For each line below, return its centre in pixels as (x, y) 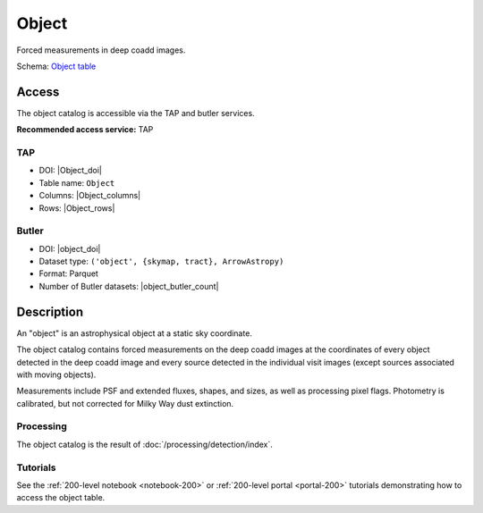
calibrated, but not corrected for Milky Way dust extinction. (125, 403)
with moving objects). (56, 374)
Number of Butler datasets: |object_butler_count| (129, 286)
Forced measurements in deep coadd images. (101, 50)
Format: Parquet (68, 273)
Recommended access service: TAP (85, 130)
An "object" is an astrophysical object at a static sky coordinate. (134, 333)
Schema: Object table (56, 66)
